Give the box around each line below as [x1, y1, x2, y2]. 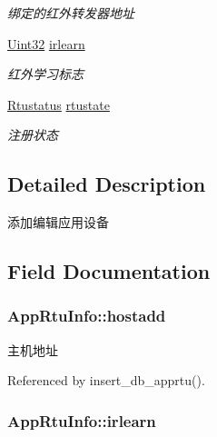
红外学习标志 [7, 65, 84, 84]
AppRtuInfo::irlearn [7, 409, 156, 432]
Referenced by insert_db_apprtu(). [7, 371, 205, 390]
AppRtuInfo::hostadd [7, 304, 166, 327]
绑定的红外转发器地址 [7, 4, 134, 22]
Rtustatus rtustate [7, 94, 110, 114]
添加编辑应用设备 [7, 213, 109, 232]
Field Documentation [7, 257, 211, 285]
